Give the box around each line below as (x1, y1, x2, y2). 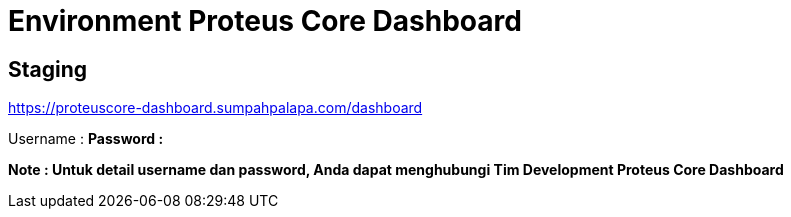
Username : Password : (8, 130, 164, 148)
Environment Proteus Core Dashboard (8, 4, 522, 38)
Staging (8, 56, 88, 82)
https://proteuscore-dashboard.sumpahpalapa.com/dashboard (8, 99, 423, 117)
